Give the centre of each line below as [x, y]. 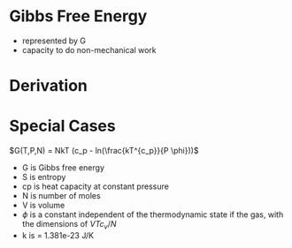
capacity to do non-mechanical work [89, 49]
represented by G [54, 41]
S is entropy [44, 177]
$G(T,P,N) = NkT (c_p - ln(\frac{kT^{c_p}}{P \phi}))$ [104, 151]
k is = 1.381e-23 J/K [58, 235]
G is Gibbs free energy [63, 168]
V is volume [43, 206]
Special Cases [63, 126]
